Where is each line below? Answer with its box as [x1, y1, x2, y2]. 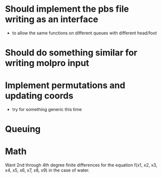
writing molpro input [5, 58, 89, 69]
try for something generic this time [12, 107, 82, 112]
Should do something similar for [5, 47, 138, 58]
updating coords [5, 90, 74, 101]
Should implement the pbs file [5, 3, 129, 15]
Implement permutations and [5, 80, 125, 91]
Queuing [5, 124, 41, 135]
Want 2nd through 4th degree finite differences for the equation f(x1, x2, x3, [5, 162, 158, 168]
